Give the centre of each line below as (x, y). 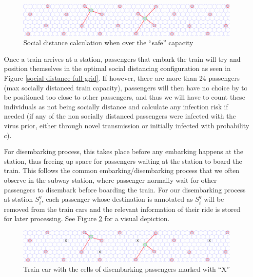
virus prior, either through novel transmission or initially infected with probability (127, 125)
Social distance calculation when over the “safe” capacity (108, 43)
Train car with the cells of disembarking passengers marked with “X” (127, 268)
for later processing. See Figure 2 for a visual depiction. (87, 218)
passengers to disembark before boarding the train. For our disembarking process (125, 189)
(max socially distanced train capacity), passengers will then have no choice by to (126, 87)
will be (214, 199)
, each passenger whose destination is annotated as (117, 199)
